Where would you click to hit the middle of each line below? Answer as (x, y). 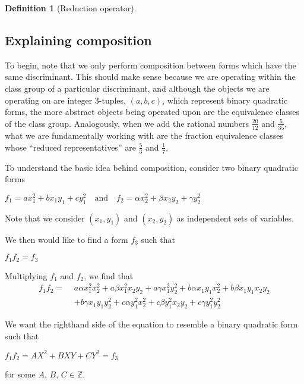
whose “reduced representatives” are (70, 147)
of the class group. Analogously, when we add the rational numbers (127, 123)
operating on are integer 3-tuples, (65, 100)
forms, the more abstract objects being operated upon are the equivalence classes (152, 112)
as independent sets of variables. (235, 218)
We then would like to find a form (66, 239)
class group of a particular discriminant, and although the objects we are (137, 88)
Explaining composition (78, 40)
